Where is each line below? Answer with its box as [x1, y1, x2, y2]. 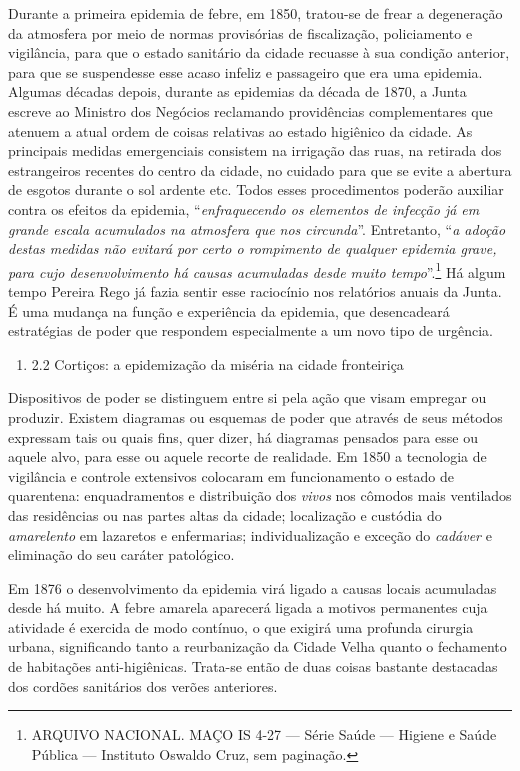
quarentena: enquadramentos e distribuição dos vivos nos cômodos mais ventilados [8, 485, 512, 506]
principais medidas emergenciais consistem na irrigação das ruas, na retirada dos [8, 140, 502, 161]
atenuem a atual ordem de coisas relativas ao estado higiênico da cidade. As [8, 120, 473, 141]
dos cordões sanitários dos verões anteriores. [8, 675, 278, 696]
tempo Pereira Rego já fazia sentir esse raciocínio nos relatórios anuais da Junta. [8, 280, 502, 301]
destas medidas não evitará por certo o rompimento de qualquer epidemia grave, [8, 238, 497, 259]
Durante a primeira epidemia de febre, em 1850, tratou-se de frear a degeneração [8, 3, 503, 23]
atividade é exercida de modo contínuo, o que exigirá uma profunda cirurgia [8, 616, 474, 637]
